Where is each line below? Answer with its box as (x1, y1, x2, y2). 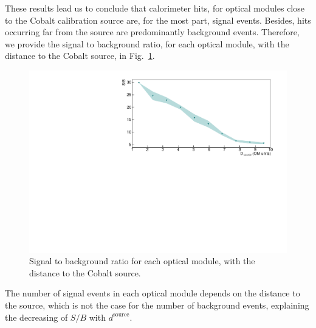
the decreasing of (5, 310, 68, 323)
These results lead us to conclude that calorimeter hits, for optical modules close (5, 2, 304, 14)
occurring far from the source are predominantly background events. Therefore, (5, 26, 300, 38)
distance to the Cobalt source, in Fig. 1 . (5, 49, 155, 62)
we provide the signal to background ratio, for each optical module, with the (5, 37, 289, 50)
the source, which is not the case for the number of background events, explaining (5, 299, 309, 311)
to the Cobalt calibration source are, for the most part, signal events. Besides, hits (5, 13, 311, 26)
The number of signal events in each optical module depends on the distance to (5, 287, 300, 299)
